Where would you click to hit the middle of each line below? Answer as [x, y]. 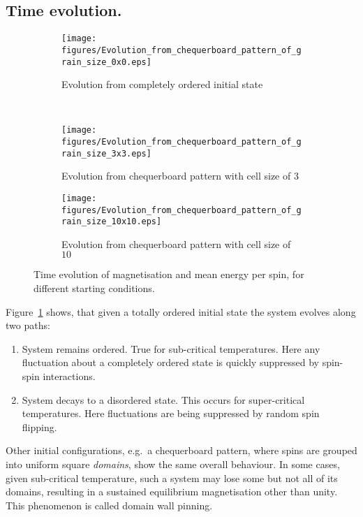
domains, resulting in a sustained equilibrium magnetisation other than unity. [172, 491]
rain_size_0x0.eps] [106, 62]
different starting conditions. [94, 288]
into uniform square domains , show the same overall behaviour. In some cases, [173, 464]
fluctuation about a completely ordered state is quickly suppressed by [170, 362]
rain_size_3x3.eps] [106, 153]
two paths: [28, 325]
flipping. [39, 427]
